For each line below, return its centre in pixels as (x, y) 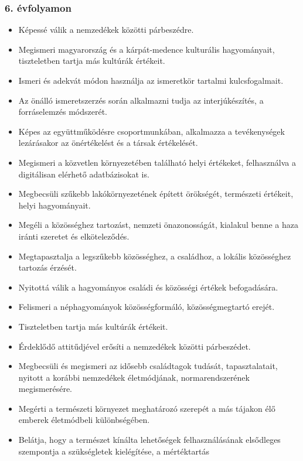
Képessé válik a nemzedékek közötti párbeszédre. (106, 30)
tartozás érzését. (47, 267)
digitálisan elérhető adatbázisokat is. (84, 174)
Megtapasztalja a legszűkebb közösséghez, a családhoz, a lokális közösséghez (155, 256)
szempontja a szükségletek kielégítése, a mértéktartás (114, 451)
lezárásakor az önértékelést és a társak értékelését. (108, 143)
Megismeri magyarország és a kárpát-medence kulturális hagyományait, (147, 49)
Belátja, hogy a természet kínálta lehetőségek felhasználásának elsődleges (149, 440)
